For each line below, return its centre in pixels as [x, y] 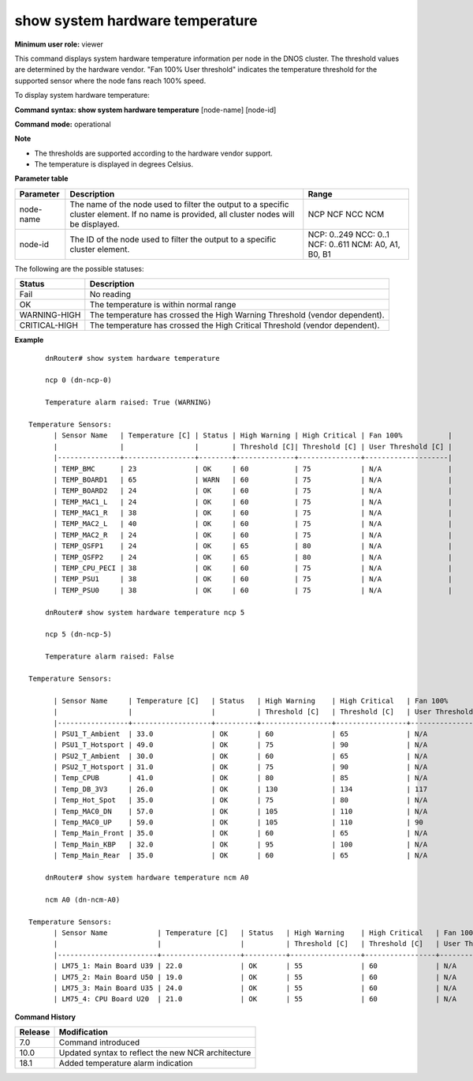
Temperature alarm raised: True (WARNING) [128, 402]
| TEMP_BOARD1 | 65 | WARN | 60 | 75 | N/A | [253, 479]
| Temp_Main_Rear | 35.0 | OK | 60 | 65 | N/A [240, 856]
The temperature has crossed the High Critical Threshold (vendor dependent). [235, 325]
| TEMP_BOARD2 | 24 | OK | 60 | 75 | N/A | [253, 491]
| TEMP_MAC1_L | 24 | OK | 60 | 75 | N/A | [253, 502]
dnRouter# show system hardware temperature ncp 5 [145, 612]
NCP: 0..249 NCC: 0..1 [348, 235]
